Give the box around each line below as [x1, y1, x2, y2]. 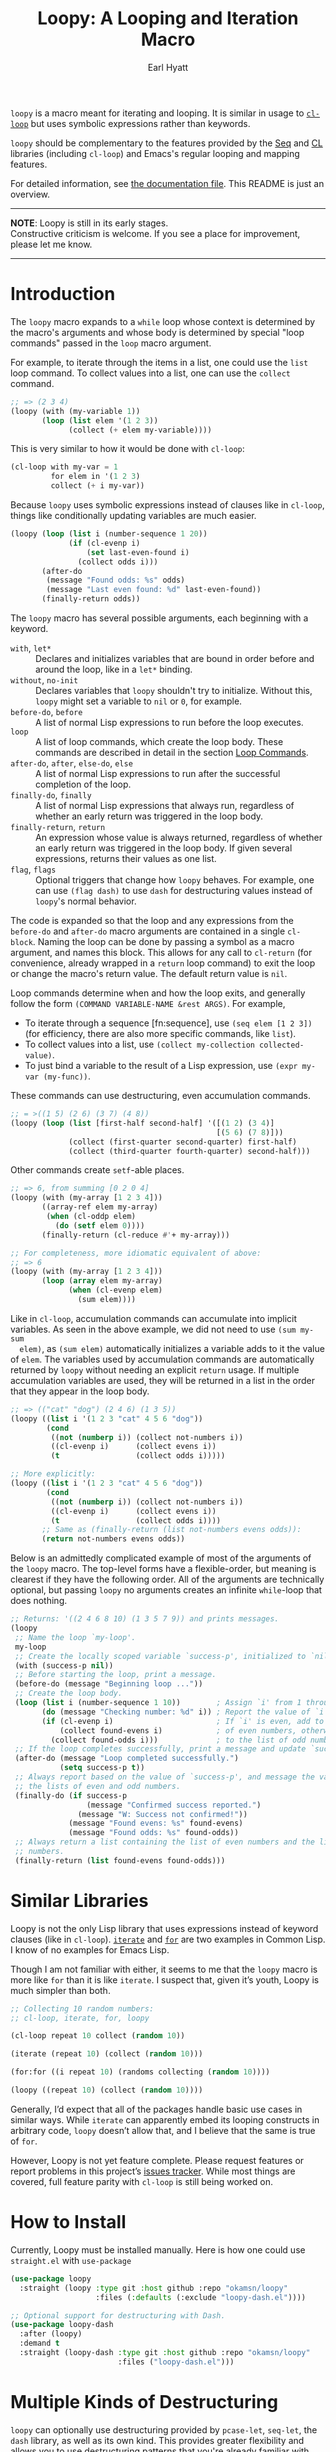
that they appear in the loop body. [10, 1385, 150, 1397]
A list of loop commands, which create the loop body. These [35, 736, 284, 747]
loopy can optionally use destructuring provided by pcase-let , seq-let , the [10, 2423, 318, 2436]
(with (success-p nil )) [14, 1660, 114, 1671]
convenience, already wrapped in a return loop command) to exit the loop [10, 957, 316, 969]
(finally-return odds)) [41, 594, 141, 604]
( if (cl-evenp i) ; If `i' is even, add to [41, 1716, 325, 1726]
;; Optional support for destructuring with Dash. [10, 2310, 226, 2321]
